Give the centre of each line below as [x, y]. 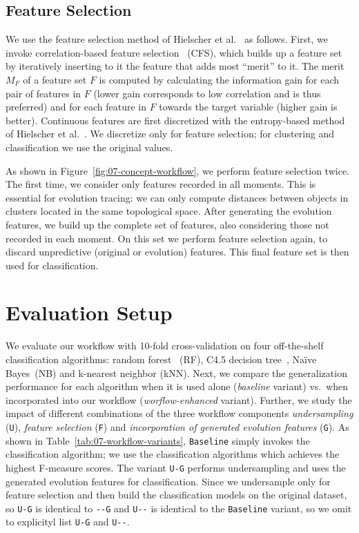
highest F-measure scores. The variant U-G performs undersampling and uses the [176, 467]
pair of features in [43, 93]
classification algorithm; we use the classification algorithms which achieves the [173, 454]
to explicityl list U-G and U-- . [68, 522]
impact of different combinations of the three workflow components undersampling [179, 413]
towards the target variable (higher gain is [248, 107]
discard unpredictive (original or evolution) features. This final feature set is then [177, 252]
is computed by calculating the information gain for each [219, 79]
